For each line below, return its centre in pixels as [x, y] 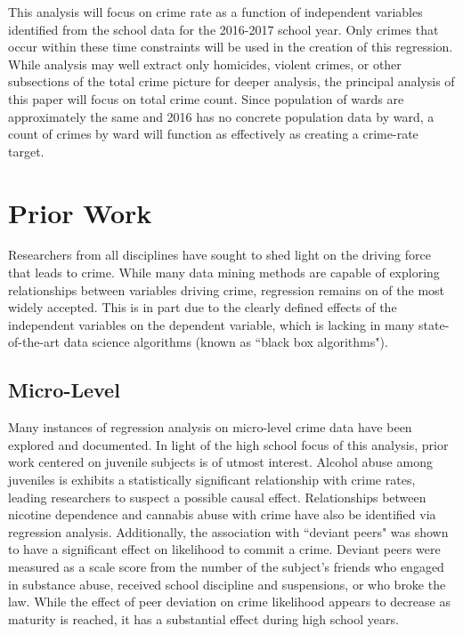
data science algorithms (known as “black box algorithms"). [226, 342]
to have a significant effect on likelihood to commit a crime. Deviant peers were [224, 549]
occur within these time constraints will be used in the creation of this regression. [231, 47]
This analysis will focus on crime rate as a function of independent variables [215, 12]
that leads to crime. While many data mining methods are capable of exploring [224, 273]
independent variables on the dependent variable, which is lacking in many [211, 324]
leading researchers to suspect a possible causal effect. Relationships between [217, 497]
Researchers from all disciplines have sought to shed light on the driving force [219, 255]
